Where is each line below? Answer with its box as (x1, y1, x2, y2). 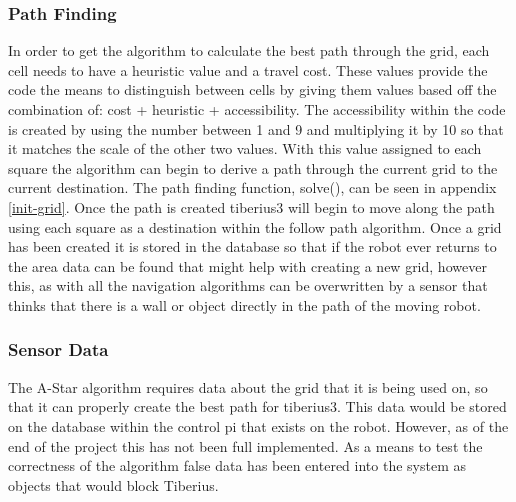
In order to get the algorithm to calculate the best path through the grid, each (8, 40, 490, 61)
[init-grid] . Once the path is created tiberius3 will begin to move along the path (8, 196, 495, 217)
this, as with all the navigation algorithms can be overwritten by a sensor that (8, 275, 488, 296)
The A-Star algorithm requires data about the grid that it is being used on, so (8, 376, 488, 397)
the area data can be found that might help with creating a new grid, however (8, 255, 487, 276)
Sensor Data (8, 337, 109, 362)
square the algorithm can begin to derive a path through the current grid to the (8, 157, 498, 178)
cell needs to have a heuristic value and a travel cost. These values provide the (8, 59, 488, 80)
